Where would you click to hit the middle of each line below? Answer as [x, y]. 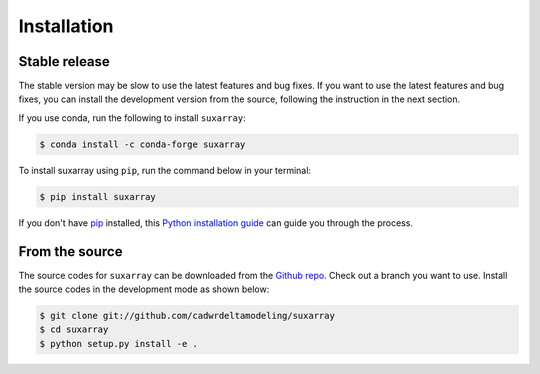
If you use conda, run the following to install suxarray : [132, 117]
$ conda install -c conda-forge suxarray [142, 144]
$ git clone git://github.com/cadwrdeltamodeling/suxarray [187, 316]
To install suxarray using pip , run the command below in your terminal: [165, 170]
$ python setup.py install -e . [119, 343]
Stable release [64, 61]
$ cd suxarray [74, 329]
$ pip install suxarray [98, 196]
